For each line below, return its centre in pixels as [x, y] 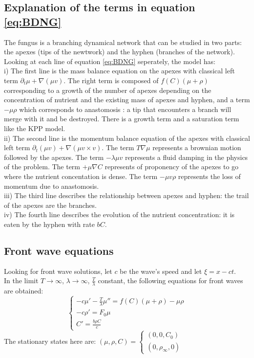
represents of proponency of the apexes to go [172, 167]
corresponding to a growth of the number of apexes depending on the [108, 90]
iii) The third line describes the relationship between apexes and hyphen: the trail [127, 195]
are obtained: [24, 291]
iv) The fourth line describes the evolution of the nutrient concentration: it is [119, 214]
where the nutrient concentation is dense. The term [81, 176]
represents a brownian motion [197, 147]
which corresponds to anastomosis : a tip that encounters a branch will [125, 109]
